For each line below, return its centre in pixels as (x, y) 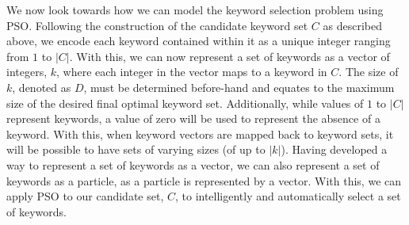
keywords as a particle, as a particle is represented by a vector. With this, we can (204, 180)
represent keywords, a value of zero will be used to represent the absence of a (193, 118)
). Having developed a (334, 149)
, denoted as (42, 87)
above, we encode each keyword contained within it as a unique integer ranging (199, 41)
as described (353, 25)
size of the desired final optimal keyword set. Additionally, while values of (185, 103)
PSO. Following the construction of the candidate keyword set (157, 25)
